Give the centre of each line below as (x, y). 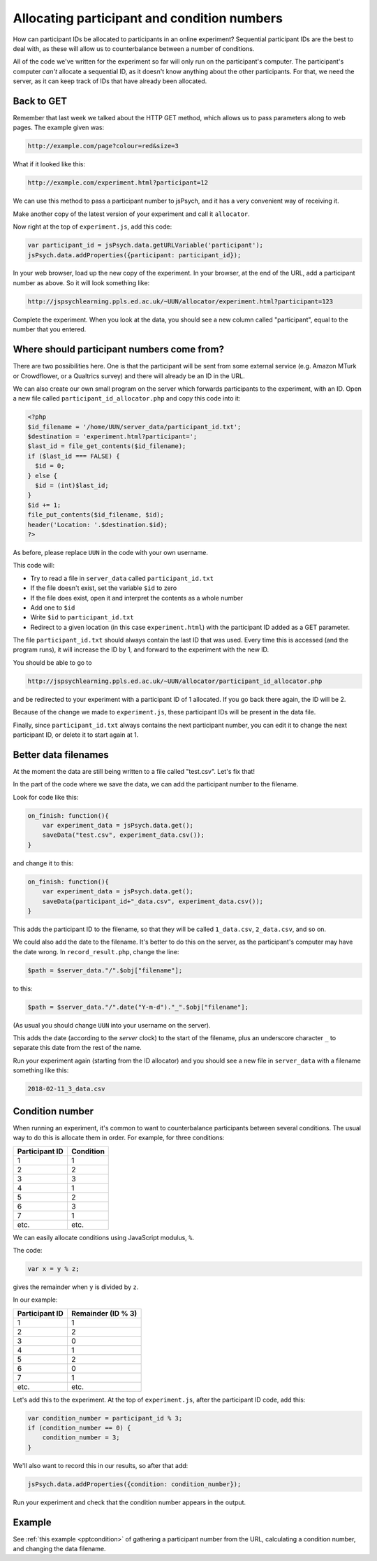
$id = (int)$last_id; (72, 485)
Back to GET (40, 101)
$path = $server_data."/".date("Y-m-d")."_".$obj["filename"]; (138, 1007)
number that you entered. (50, 329)
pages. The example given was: (59, 128)
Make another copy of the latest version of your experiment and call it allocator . (132, 214)
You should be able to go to (52, 662)
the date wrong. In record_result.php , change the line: (96, 951)
